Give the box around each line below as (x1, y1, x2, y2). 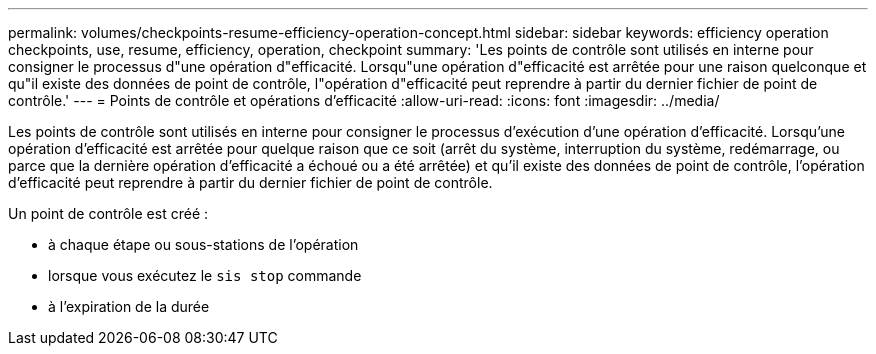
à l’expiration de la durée (48, 298, 210, 315)
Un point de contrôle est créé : (8, 205, 209, 222)
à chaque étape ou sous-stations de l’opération (48, 236, 359, 253)
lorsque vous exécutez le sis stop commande (48, 267, 362, 284)
